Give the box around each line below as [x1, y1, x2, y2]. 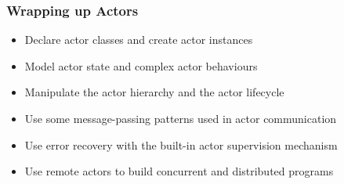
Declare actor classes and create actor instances [24, 31, 253, 48]
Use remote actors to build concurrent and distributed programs [24, 163, 334, 179]
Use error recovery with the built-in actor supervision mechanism [24, 136, 338, 153]
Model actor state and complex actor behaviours [24, 57, 258, 74]
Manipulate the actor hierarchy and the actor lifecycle [24, 84, 284, 100]
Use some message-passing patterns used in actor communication [24, 110, 337, 126]
